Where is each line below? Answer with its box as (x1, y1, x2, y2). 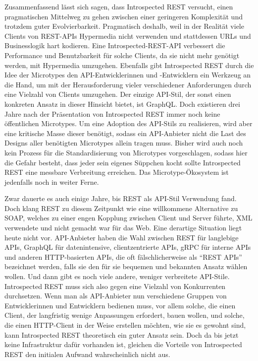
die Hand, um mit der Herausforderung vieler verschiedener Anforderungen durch (4, 79, 252, 89)
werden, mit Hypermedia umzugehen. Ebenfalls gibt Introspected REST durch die (4, 60, 254, 70)
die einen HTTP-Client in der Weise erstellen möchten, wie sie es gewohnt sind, (4, 320, 246, 330)
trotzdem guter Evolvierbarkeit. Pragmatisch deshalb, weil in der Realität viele (4, 21, 244, 31)
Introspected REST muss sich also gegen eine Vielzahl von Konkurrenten (4, 281, 226, 291)
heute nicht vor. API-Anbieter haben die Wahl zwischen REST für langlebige (4, 232, 239, 242)
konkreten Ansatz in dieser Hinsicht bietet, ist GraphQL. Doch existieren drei (4, 98, 240, 109)
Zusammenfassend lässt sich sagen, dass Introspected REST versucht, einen (4, 1, 233, 11)
